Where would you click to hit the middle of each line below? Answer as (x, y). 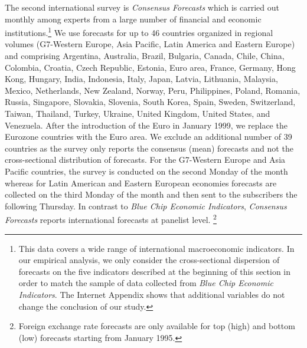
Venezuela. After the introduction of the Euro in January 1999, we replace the (146, 125)
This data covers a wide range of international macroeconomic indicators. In (156, 248)
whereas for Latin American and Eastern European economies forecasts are (141, 183)
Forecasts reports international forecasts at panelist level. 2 (111, 219)
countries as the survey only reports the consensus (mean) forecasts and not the (149, 148)
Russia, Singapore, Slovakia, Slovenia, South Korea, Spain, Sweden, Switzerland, (150, 102)
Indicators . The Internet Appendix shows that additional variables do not (152, 294)
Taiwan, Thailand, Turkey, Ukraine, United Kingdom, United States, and (138, 113)
